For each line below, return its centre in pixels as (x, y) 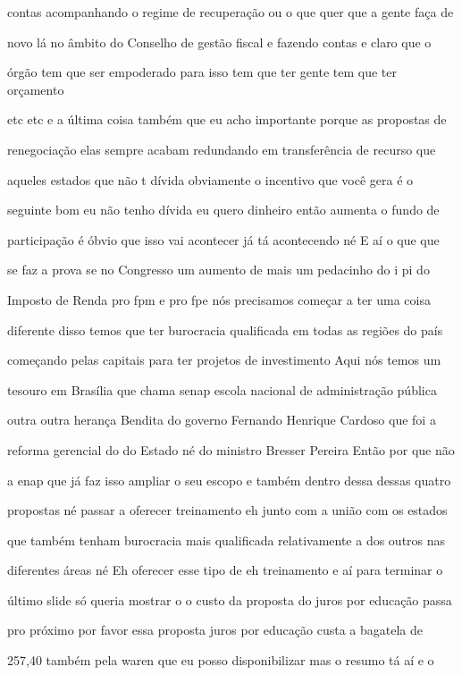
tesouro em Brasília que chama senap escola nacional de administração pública (222, 389)
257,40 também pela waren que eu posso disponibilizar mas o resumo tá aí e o (221, 660)
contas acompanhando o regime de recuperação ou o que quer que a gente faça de (231, 12)
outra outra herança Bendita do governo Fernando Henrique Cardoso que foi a (222, 420)
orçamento (36, 89)
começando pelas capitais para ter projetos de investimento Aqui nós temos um (224, 360)
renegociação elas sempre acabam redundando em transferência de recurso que (222, 149)
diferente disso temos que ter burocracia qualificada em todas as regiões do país (225, 329)
